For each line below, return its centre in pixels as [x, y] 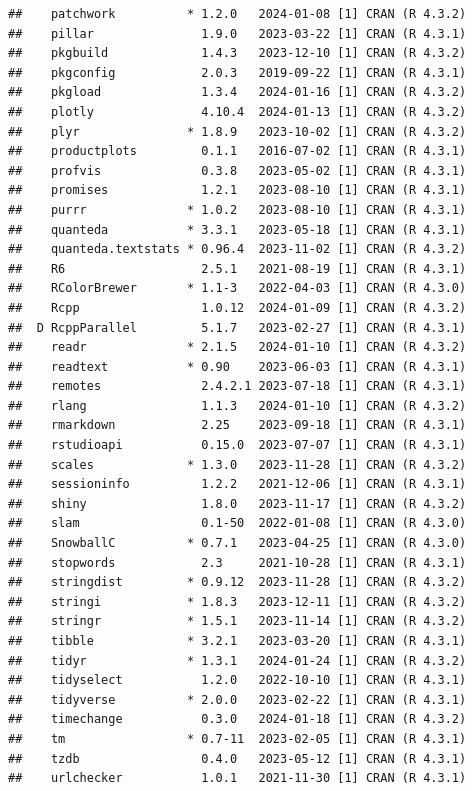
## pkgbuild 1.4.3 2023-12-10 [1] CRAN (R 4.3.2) [237, 53]
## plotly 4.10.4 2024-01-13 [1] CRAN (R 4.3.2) [237, 111]
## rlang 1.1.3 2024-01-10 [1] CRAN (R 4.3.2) [237, 405]
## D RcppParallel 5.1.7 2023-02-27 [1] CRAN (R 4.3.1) [237, 327]
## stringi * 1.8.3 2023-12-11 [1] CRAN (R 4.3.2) [237, 601]
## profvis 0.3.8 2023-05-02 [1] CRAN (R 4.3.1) [237, 170]
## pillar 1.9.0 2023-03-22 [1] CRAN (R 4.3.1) [237, 33]
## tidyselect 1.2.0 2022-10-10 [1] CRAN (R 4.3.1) [237, 680]
